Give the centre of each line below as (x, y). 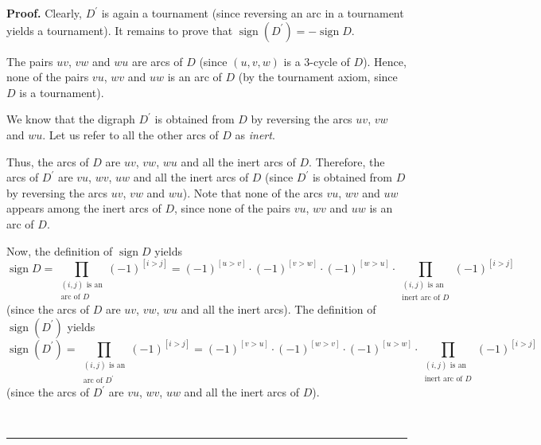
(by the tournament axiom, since (318, 77)
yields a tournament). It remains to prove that (120, 30)
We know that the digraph (71, 119)
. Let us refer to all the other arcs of (130, 134)
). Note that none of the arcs (253, 192)
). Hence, (385, 61)
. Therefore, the (347, 161)
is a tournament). (62, 92)
